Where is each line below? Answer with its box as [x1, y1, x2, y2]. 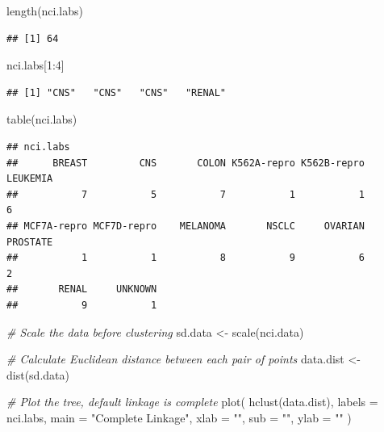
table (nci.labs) [6, 111, 77, 128]
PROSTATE [6, 236, 53, 248]
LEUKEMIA [6, 173, 53, 185]
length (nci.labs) [6, 2, 83, 19]
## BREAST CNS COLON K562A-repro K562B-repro [6, 157, 365, 169]
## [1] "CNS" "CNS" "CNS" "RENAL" [6, 86, 227, 99]
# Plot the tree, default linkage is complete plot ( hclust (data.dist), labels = [6, 393, 378, 410]
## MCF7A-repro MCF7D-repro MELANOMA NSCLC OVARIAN [6, 220, 365, 232]
